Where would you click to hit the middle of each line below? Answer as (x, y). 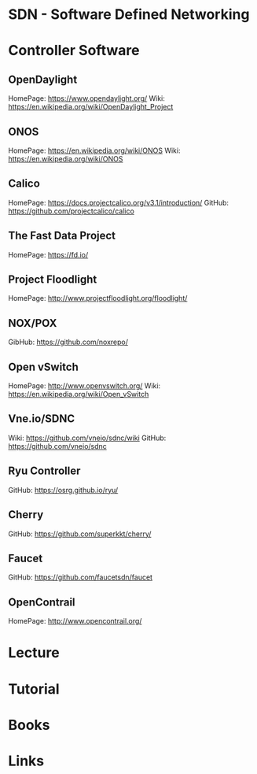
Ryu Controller (44, 471)
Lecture (34, 653)
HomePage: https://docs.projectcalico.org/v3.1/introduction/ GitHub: (119, 202)
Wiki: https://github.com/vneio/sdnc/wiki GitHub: (87, 438)
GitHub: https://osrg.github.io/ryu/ (63, 490)
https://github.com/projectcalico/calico (72, 211)
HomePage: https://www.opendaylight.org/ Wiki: (86, 98)
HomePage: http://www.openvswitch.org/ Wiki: (84, 386)
